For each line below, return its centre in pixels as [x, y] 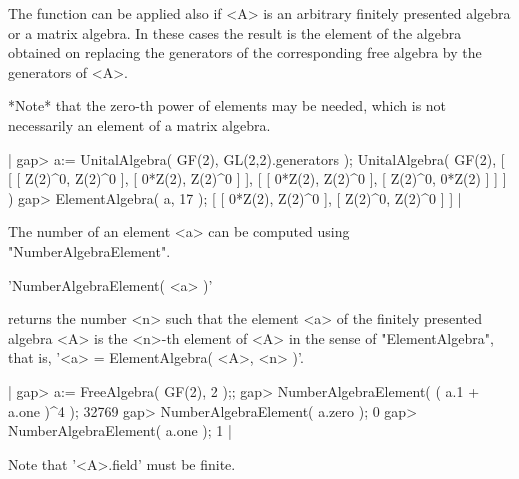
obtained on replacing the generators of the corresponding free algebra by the [245, 52]
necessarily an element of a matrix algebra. [139, 124]
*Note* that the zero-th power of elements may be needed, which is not [227, 105]
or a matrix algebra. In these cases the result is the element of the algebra [235, 32]
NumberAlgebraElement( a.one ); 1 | [120, 430]
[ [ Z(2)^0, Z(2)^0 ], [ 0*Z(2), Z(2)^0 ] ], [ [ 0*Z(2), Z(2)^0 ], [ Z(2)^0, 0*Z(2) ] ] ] [257, 178]
